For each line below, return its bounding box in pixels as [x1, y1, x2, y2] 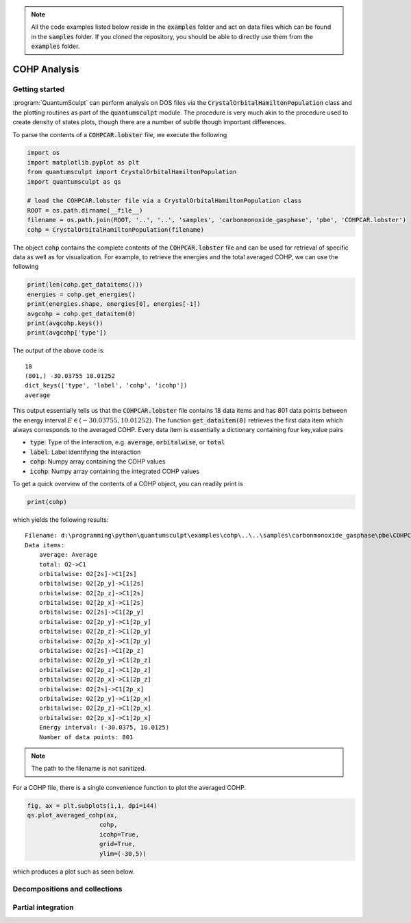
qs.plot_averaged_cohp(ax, [27, 811, 118, 819]
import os [27, 149, 60, 157]
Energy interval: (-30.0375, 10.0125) [38, 723, 170, 732]
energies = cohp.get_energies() [27, 290, 136, 298]
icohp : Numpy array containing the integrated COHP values [29, 467, 200, 475]
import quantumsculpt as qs [27, 178, 121, 185]
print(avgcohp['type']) [27, 329, 108, 337]
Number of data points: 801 [38, 733, 134, 741]
